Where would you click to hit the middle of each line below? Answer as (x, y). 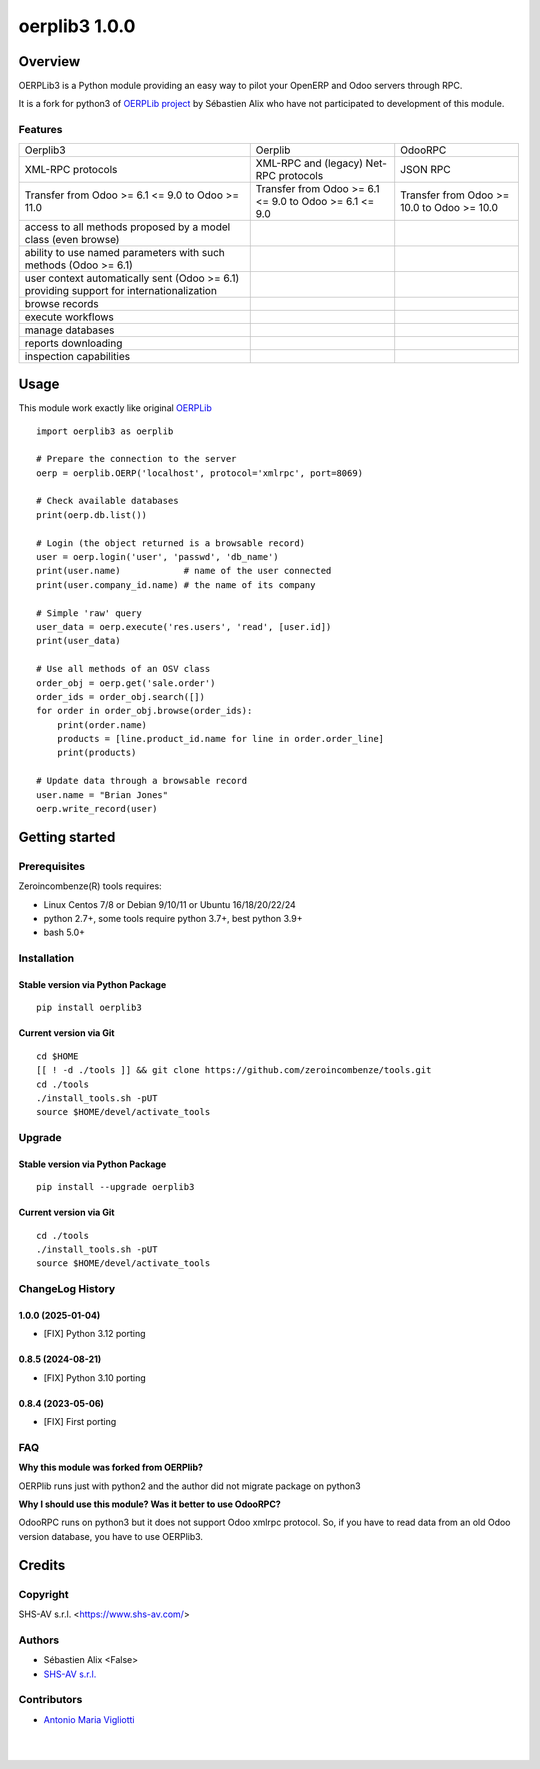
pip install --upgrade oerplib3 (115, 1187)
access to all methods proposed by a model (127, 227)
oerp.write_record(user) (97, 809)
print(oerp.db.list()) (92, 514)
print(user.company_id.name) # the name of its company (176, 584)
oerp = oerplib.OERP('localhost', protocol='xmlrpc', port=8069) (200, 473)
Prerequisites (51, 866)
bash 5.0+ (64, 932)
